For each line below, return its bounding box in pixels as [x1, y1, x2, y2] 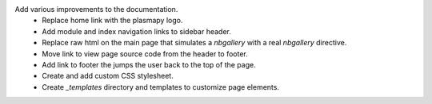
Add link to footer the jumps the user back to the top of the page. [42, 60, 256, 69]
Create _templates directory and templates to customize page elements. [42, 82, 280, 91]
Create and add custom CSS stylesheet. [42, 71, 174, 81]
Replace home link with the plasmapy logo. [42, 16, 183, 25]
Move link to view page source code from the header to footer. [42, 48, 248, 59]
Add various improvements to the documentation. [14, 5, 178, 13]
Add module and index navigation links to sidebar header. [42, 26, 231, 36]
